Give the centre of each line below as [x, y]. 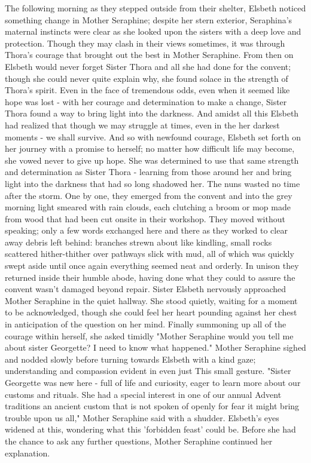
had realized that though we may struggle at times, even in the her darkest [142, 125]
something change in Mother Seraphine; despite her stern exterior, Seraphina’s [149, 19]
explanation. [28, 453]
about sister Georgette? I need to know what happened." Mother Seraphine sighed [155, 347]
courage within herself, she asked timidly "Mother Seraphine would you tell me [149, 335]
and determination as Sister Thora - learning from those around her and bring [148, 172]
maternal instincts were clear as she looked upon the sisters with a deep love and [153, 31]
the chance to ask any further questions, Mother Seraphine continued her [139, 441]
